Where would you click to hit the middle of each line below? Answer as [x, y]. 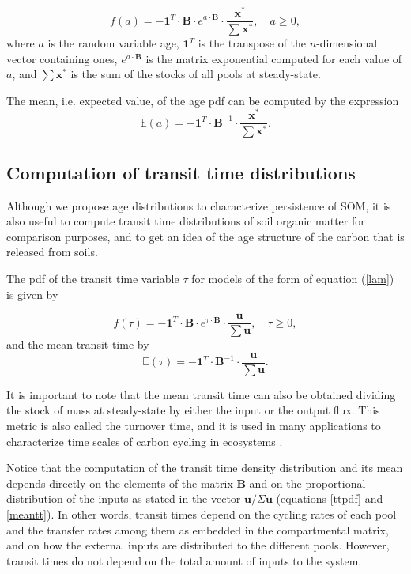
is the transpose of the [252, 43]
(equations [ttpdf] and [330, 498]
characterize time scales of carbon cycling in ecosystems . [145, 441]
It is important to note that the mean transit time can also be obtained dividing [201, 394]
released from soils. [52, 252]
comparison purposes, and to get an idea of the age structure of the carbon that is [205, 236]
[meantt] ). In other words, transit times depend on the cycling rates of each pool [202, 514]
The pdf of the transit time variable [93, 278]
